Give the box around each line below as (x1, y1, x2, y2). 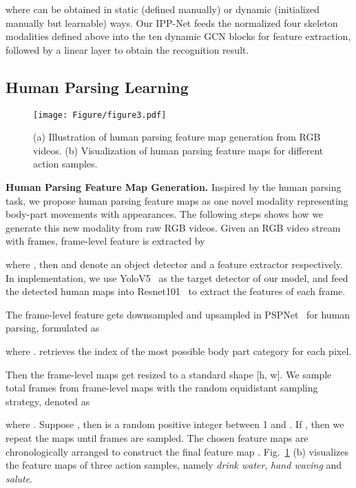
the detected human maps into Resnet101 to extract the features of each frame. (6, 284, 346, 298)
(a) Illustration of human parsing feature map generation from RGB (33, 130, 321, 144)
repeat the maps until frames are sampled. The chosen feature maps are (6, 430, 308, 445)
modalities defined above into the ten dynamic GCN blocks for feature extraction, (6, 29, 351, 43)
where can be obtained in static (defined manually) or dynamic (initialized (6, 2, 320, 16)
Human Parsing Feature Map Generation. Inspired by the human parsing (6, 180, 342, 194)
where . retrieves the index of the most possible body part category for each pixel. (6, 343, 352, 358)
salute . (6, 471, 32, 485)
